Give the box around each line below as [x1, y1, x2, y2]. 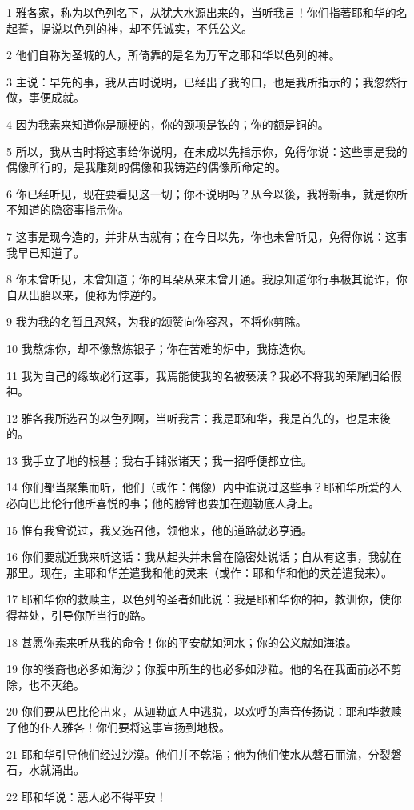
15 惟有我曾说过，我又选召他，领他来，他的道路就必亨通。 [6, 521, 312, 538]
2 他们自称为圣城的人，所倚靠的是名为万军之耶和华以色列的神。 [6, 46, 340, 63]
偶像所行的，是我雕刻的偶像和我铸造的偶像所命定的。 [6, 158, 286, 175]
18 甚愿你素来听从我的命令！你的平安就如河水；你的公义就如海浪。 [6, 633, 357, 650]
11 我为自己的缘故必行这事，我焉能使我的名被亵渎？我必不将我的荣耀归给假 [6, 367, 402, 383]
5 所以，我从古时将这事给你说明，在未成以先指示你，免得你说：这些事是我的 [6, 142, 408, 159]
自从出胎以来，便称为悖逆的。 [6, 286, 163, 303]
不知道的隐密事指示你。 [6, 201, 129, 218]
